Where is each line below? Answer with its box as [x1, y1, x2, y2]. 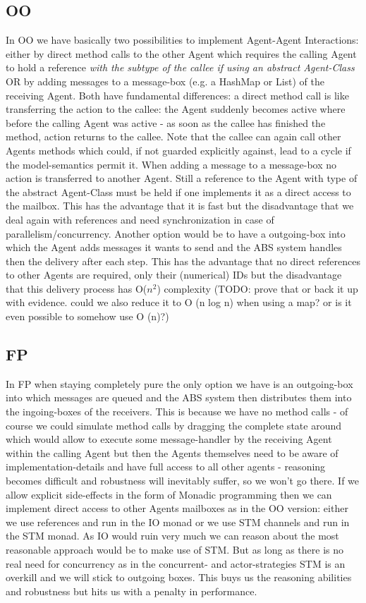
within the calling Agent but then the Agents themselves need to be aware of [6, 445, 338, 460]
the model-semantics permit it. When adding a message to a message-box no [6, 157, 337, 171]
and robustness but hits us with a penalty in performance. [6, 583, 257, 598]
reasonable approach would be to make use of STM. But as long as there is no [6, 542, 343, 556]
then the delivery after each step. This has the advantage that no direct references [6, 253, 360, 268]
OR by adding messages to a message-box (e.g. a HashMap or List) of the [6, 73, 325, 88]
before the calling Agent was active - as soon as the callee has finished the [6, 115, 326, 130]
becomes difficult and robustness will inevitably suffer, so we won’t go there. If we [6, 473, 360, 488]
